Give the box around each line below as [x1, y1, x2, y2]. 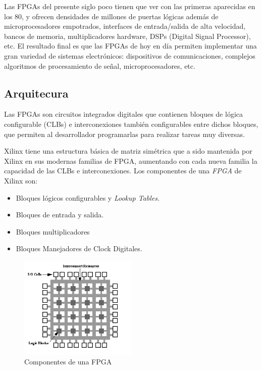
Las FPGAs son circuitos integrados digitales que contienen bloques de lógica [4, 109, 243, 119]
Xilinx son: [4, 175, 38, 186]
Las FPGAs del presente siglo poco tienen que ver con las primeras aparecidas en [4, 1, 255, 11]
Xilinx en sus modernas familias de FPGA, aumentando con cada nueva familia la [4, 155, 257, 166]
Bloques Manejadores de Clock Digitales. [16, 243, 142, 254]
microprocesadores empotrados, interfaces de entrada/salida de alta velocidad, [4, 21, 246, 31]
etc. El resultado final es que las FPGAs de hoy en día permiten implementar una [4, 40, 257, 51]
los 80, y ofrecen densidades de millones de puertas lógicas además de [4, 11, 219, 21]
